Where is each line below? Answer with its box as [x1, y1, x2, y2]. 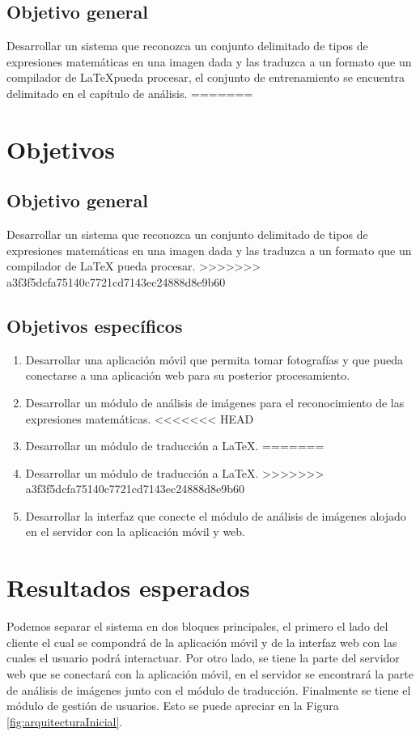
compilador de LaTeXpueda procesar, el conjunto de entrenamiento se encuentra [6, 69, 405, 86]
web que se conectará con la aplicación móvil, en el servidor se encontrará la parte [6, 665, 414, 682]
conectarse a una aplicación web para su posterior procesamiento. [25, 367, 350, 384]
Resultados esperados [6, 571, 250, 604]
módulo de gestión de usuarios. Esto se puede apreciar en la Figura [6, 697, 339, 714]
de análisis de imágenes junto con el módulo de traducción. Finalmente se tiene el [6, 681, 411, 698]
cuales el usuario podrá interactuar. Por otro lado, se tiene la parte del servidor [6, 649, 400, 666]
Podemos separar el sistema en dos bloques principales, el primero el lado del [6, 618, 388, 635]
